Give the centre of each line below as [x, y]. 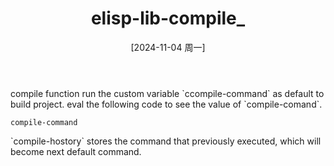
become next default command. [76, 151]
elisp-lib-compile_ [168, 18]
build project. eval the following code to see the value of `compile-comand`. [166, 104]
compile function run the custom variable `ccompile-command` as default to [167, 93]
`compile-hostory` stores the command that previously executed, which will [166, 141]
